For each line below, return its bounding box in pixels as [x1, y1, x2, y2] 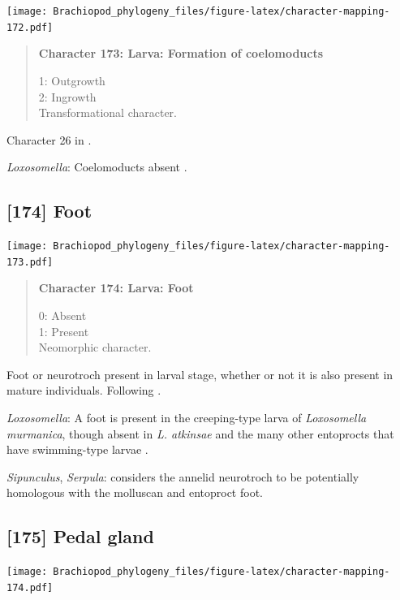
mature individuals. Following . [6, 382, 161, 399]
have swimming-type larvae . [6, 441, 148, 458]
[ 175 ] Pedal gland [6, 524, 154, 549]
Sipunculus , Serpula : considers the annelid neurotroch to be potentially [6, 468, 359, 485]
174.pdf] [6, 581, 54, 594]
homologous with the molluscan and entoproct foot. [6, 484, 263, 501]
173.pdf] [6, 256, 54, 268]
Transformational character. [38, 104, 177, 121]
